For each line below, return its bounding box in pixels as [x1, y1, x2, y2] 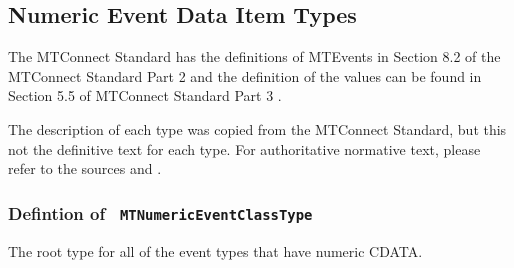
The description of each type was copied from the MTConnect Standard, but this [8, 118, 507, 139]
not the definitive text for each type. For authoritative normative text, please [8, 138, 481, 159]
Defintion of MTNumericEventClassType [8, 200, 313, 225]
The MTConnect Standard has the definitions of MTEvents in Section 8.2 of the [8, 46, 501, 67]
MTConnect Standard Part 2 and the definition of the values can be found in [8, 65, 482, 86]
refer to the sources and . [8, 158, 162, 179]
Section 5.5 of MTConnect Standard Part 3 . [8, 85, 282, 106]
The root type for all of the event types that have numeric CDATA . [8, 240, 423, 261]
